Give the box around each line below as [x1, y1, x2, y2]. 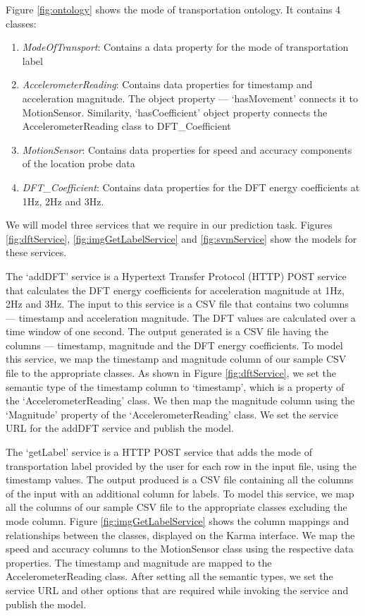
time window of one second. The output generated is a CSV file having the [6, 324, 328, 339]
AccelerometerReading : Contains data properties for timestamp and [22, 77, 313, 92]
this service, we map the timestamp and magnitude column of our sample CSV [6, 351, 347, 366]
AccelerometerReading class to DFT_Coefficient [22, 119, 231, 133]
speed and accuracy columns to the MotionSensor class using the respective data [6, 541, 354, 556]
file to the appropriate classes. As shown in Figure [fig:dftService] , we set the [6, 366, 337, 380]
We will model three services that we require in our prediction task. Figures [6, 217, 333, 232]
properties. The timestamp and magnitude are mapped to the [6, 555, 272, 569]
